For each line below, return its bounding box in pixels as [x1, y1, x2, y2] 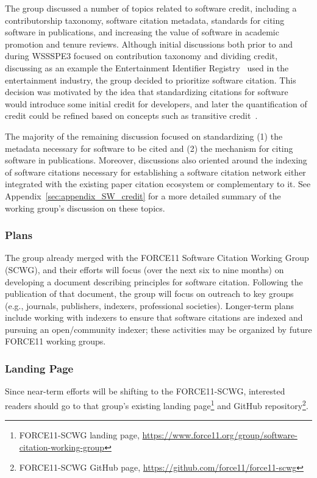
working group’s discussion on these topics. [5, 201, 165, 214]
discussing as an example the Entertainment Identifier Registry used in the [5, 61, 289, 74]
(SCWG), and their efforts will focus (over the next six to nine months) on [5, 263, 284, 276]
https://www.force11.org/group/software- [142, 429, 297, 441]
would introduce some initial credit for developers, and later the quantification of [5, 97, 307, 110]
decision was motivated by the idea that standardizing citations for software [5, 85, 288, 98]
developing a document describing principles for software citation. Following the [5, 275, 303, 288]
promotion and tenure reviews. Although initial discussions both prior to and [5, 37, 293, 50]
